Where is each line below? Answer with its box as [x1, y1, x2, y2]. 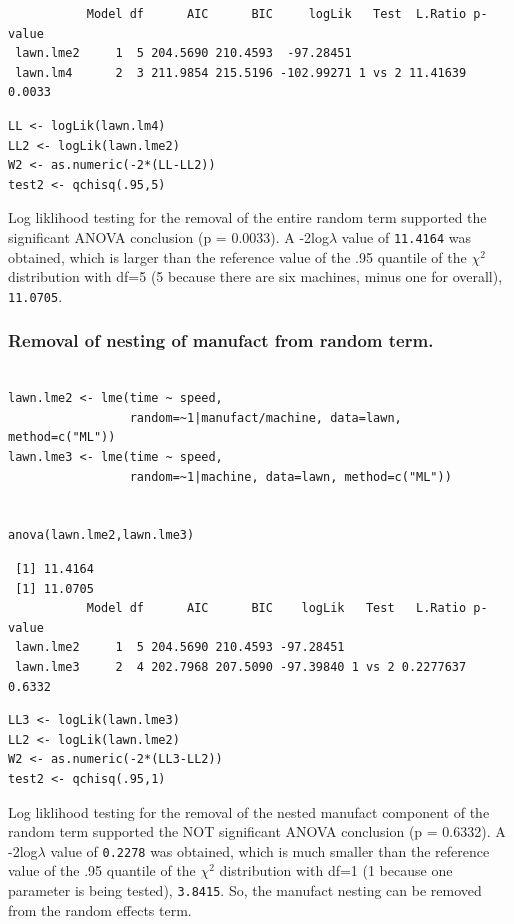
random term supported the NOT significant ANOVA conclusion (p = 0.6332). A [8, 821, 506, 842]
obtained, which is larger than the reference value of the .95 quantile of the [8, 246, 467, 267]
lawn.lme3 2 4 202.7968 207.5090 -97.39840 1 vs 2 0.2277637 [15, 659, 467, 674]
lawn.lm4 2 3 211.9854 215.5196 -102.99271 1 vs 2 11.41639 [15, 65, 467, 80]
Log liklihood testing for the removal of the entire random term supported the [8, 207, 487, 228]
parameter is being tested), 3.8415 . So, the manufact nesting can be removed [8, 879, 482, 900]
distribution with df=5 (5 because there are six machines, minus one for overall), [8, 266, 503, 287]
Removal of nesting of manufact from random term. [8, 328, 434, 353]
